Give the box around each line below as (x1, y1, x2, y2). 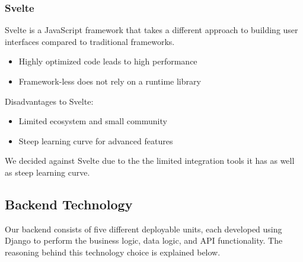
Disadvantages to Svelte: (5, 95, 94, 107)
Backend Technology (5, 195, 133, 213)
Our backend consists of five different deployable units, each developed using (5, 222, 282, 235)
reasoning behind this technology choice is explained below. (5, 245, 221, 258)
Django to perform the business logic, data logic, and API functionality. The (5, 234, 283, 247)
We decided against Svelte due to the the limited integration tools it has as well (5, 154, 295, 167)
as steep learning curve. (5, 166, 90, 178)
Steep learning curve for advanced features (18, 134, 173, 147)
